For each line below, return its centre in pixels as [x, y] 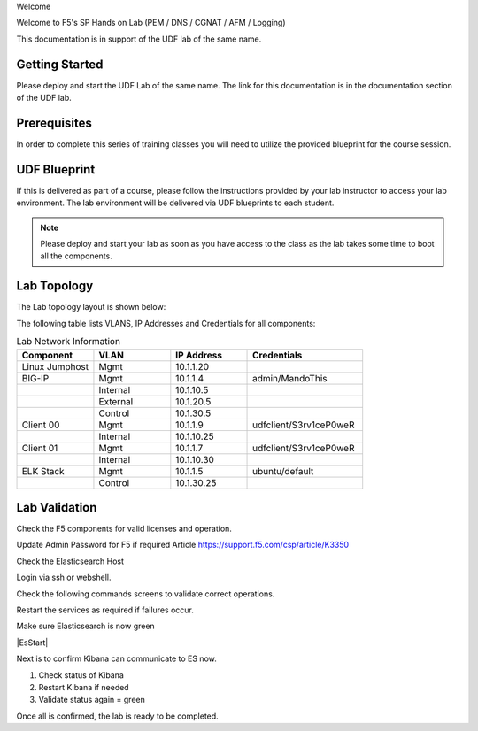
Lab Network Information [69, 342]
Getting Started [60, 64]
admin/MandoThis [290, 378]
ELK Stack [43, 471]
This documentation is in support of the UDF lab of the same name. [139, 39]
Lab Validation [57, 508]
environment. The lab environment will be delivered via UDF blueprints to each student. [175, 203]
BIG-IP [35, 378]
